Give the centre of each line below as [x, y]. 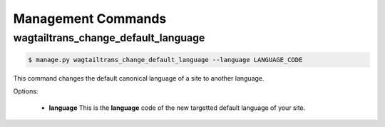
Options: [26, 91]
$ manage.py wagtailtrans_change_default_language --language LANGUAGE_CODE [165, 60]
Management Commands [90, 19]
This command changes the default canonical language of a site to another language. [139, 78]
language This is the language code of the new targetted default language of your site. [177, 108]
